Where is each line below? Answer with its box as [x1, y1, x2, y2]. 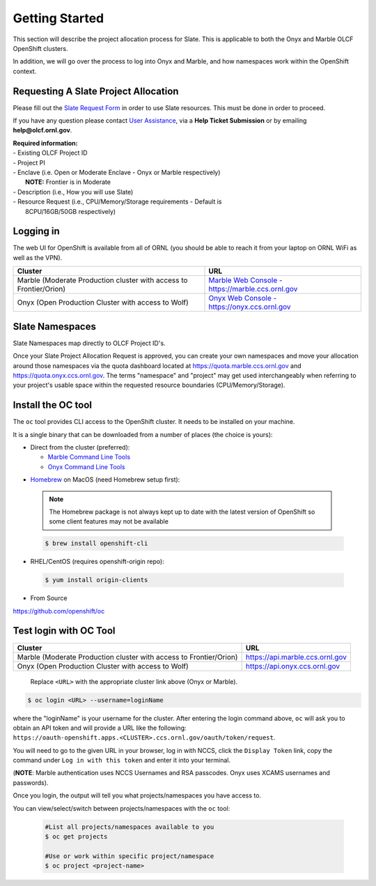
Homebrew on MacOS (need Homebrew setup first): [30, 475, 180, 484]
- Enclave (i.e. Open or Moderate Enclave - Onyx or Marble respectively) [13, 168, 221, 176]
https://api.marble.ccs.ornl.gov [245, 652, 347, 662]
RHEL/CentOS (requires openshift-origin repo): [30, 558, 165, 566]
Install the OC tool [13, 399, 92, 411]
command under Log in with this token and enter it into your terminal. [13, 756, 231, 765]
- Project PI [13, 158, 45, 167]
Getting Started [13, 10, 104, 26]
